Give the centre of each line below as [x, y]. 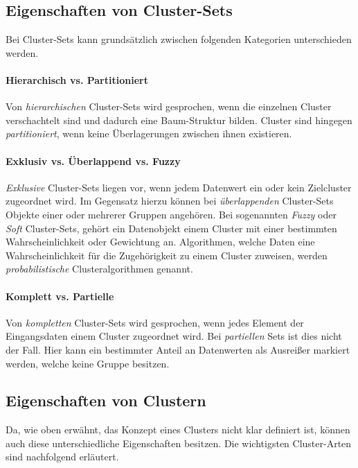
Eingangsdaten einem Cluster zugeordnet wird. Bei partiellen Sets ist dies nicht [174, 336]
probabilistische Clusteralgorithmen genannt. [99, 269]
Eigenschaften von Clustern [106, 400]
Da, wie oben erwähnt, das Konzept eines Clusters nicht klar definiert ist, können [178, 430]
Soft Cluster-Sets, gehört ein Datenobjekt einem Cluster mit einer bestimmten [171, 228]
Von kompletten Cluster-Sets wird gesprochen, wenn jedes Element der [155, 322]
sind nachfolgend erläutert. [62, 457]
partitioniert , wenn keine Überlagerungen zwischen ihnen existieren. [149, 133]
